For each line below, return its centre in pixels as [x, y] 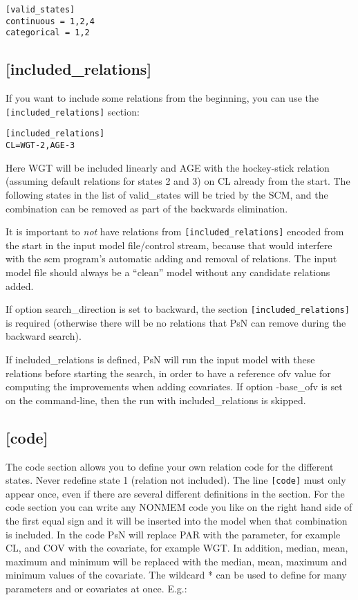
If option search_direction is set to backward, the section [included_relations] [178, 309]
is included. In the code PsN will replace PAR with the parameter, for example [173, 534]
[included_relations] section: [73, 111]
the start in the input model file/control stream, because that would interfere [169, 245]
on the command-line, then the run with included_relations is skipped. [156, 400]
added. [20, 285]
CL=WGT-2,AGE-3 [40, 146]
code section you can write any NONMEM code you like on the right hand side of [179, 507]
